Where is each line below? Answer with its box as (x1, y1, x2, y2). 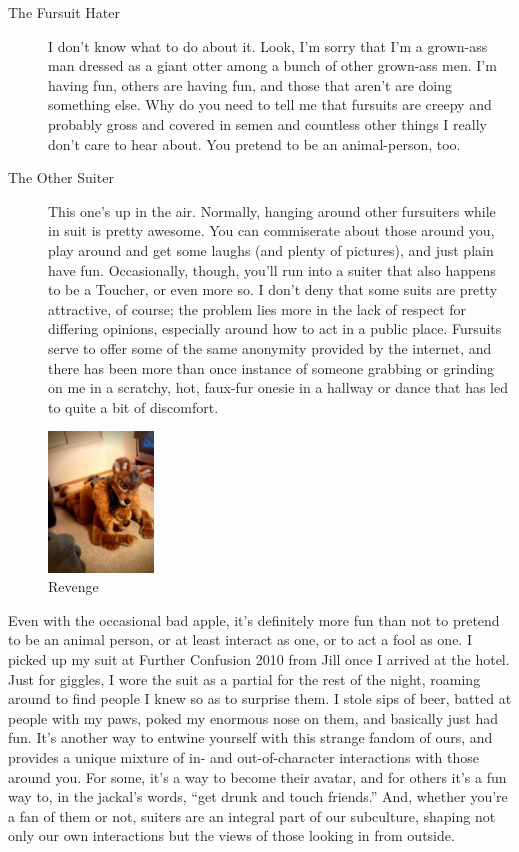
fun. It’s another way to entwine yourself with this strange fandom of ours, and (8, 727, 493, 748)
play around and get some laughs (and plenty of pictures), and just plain (48, 239, 494, 260)
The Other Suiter (8, 167, 114, 188)
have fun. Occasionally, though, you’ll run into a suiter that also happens (48, 259, 496, 280)
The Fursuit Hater (8, 2, 120, 22)
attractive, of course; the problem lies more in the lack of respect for (48, 298, 467, 319)
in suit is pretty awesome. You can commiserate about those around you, (48, 220, 495, 241)
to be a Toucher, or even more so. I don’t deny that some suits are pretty (48, 279, 498, 300)
